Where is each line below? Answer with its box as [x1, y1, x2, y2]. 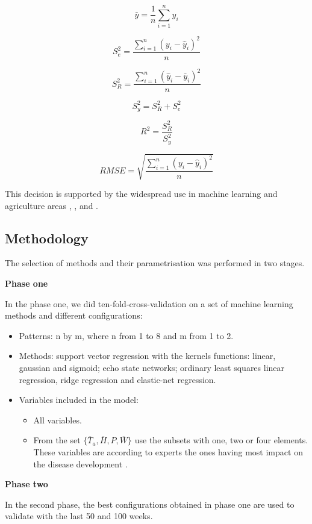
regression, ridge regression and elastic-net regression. [19, 373, 216, 385]
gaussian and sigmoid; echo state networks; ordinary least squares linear [19, 361, 285, 373]
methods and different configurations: [5, 309, 143, 322]
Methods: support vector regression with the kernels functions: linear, [19, 349, 276, 362]
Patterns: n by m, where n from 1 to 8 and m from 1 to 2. [19, 329, 234, 342]
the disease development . [33, 457, 128, 470]
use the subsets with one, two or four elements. [134, 434, 308, 446]
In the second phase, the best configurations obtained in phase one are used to [5, 497, 295, 510]
